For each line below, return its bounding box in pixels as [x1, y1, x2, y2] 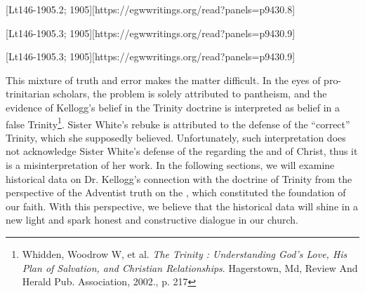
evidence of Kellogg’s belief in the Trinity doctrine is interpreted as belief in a [6, 100, 340, 114]
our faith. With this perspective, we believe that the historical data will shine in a [6, 198, 359, 213]
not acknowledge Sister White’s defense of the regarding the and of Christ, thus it [6, 144, 358, 158]
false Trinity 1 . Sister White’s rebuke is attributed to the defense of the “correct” [6, 114, 350, 131]
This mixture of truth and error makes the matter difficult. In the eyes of [6, 72, 321, 87]
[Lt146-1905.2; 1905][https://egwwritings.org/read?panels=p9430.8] [6, 2, 296, 16]
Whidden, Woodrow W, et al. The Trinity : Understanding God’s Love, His [22, 246, 347, 261]
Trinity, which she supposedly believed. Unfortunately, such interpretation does [6, 130, 346, 144]
